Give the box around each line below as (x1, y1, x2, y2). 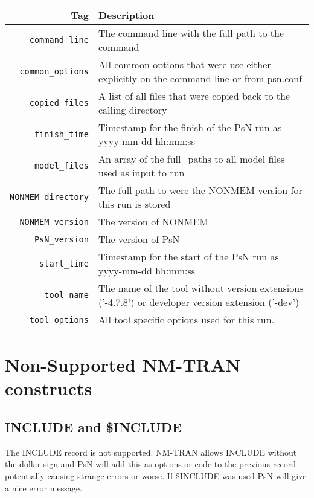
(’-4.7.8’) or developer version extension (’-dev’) (98, 295, 300, 309)
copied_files (29, 98, 89, 108)
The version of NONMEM (98, 215, 209, 228)
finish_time (34, 129, 89, 139)
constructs (5, 376, 92, 401)
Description (98, 8, 155, 22)
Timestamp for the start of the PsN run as (98, 250, 279, 264)
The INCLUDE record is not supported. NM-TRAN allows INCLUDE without (5, 445, 297, 458)
